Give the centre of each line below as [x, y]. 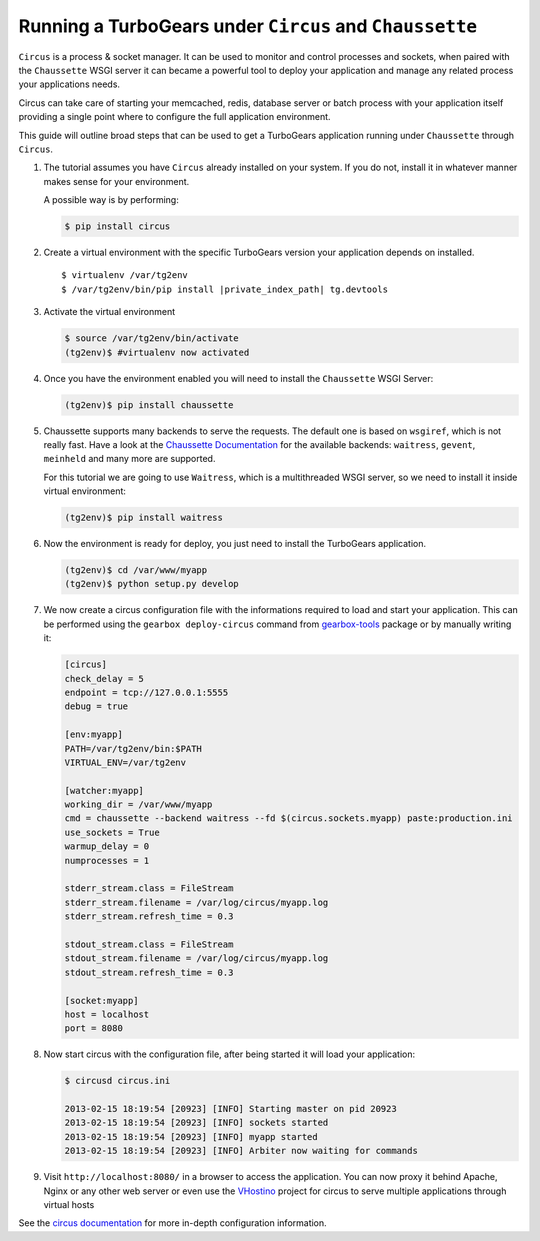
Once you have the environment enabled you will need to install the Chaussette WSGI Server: [238, 378]
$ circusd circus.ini [117, 1081]
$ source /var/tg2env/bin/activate [151, 338]
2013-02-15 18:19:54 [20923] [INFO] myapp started [191, 1136]
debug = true [96, 706]
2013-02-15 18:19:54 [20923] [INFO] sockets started [196, 1123]
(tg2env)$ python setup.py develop [151, 584]
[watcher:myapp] [104, 790]
